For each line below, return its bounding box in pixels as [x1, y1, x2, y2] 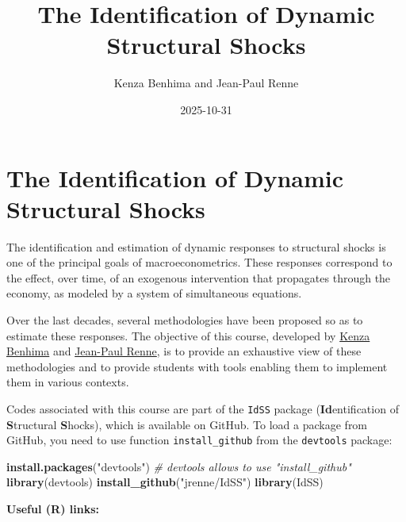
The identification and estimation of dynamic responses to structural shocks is [6, 238, 386, 255]
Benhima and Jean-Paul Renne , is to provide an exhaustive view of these [6, 343, 362, 359]
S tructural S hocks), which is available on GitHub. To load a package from [6, 416, 368, 432]
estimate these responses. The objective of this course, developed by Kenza [6, 327, 370, 344]
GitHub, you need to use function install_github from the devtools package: [6, 432, 393, 448]
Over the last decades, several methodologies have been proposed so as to [6, 312, 363, 328]
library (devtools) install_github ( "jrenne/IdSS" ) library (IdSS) [6, 474, 324, 490]
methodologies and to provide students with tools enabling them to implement [6, 358, 388, 374]
